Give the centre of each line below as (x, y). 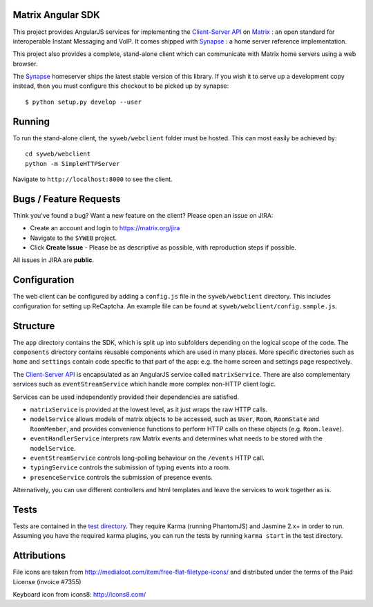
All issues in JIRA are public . (54, 260)
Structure (34, 326)
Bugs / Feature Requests (67, 199)
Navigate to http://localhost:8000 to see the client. (93, 179)
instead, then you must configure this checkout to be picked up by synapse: (121, 86)
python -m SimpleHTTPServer (73, 164)
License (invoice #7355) (47, 581)
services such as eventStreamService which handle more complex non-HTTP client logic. (144, 384)
